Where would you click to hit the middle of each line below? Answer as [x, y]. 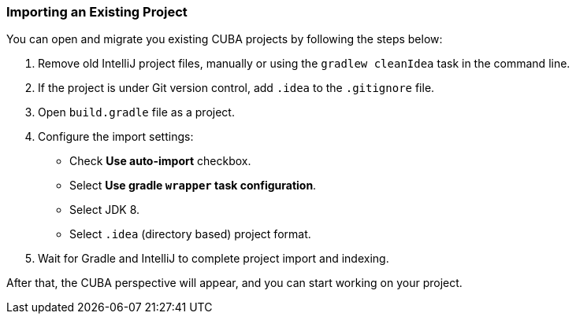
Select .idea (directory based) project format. [190, 234]
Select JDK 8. [105, 210]
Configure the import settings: [116, 137]
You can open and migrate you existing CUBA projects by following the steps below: [225, 39]
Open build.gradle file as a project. [136, 112]
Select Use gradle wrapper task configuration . [193, 186]
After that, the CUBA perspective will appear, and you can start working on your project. [234, 283]
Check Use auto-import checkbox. [160, 161]
